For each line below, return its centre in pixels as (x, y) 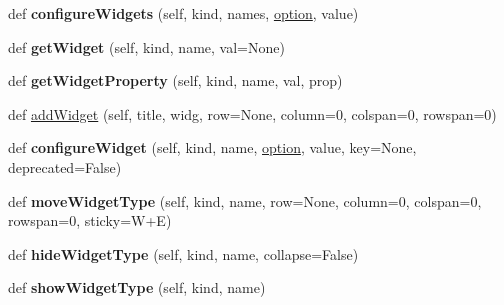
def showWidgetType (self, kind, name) (137, 287)
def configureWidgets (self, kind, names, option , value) (183, 13)
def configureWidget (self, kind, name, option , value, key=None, (212, 147)
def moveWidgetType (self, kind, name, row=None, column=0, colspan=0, (245, 200)
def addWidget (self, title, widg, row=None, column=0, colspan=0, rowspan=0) (252, 113)
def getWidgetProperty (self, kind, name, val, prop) (175, 80)
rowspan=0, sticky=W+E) (90, 220)
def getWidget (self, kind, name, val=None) (146, 46)
